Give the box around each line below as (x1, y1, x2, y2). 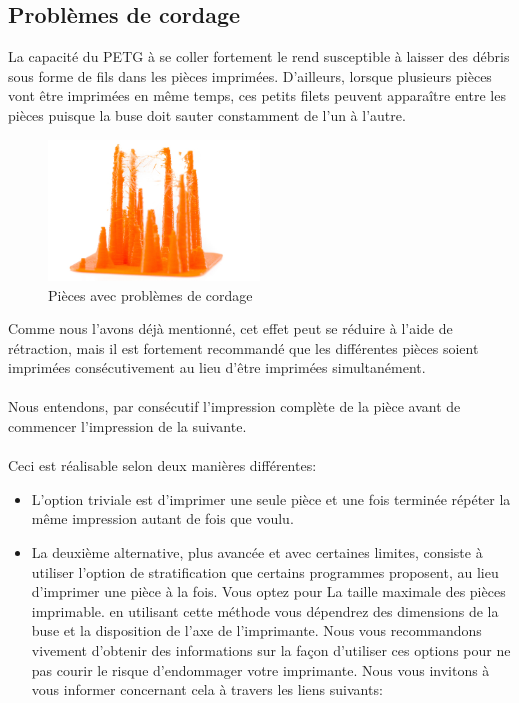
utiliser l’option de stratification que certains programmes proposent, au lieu (31, 561, 499, 582)
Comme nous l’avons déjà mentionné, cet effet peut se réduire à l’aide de (8, 318, 453, 339)
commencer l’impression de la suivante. (8, 416, 247, 437)
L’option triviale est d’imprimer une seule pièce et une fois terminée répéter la (31, 488, 511, 509)
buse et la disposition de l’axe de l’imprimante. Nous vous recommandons (31, 620, 482, 641)
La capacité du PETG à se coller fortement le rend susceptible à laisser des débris (8, 46, 510, 67)
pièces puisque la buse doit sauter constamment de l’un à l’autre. (8, 104, 406, 125)
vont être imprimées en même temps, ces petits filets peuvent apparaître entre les (8, 85, 506, 106)
